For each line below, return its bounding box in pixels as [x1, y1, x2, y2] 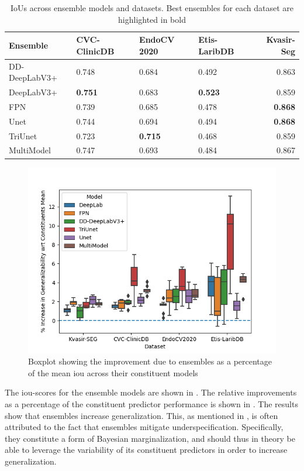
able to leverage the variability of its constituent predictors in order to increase [5, 444, 288, 456]
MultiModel [9, 144, 51, 156]
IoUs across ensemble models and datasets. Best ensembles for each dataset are [10, 2, 294, 13]
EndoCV [139, 33, 175, 46]
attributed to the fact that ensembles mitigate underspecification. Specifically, [5, 421, 284, 433]
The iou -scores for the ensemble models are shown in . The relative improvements [5, 386, 297, 398]
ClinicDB [76, 44, 115, 57]
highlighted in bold [118, 13, 186, 25]
